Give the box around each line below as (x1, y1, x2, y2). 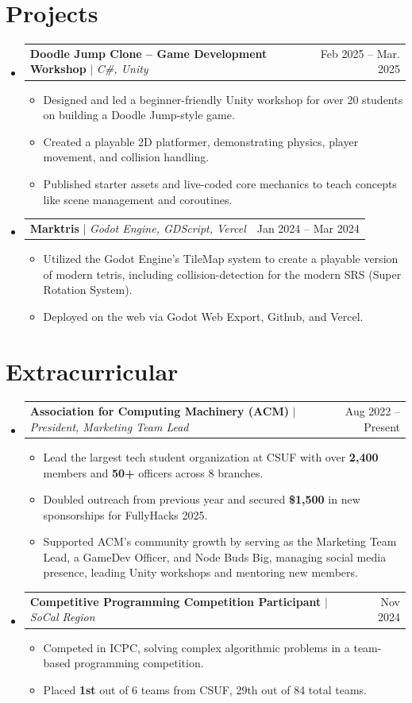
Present (364, 418, 400, 435)
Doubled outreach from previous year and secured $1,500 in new (43, 491, 360, 508)
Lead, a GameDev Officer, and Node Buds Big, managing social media (43, 548, 387, 565)
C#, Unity (96, 60, 148, 77)
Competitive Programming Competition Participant (29, 593, 322, 609)
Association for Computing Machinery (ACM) (29, 403, 289, 419)
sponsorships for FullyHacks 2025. (43, 506, 208, 523)
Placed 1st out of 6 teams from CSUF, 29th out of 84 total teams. (43, 681, 367, 697)
